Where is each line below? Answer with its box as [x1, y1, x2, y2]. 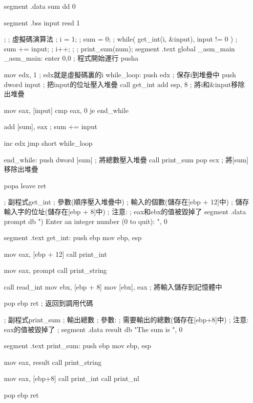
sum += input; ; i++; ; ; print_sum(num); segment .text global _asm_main [4, 43, 235, 53]
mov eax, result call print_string [4, 357, 102, 367]
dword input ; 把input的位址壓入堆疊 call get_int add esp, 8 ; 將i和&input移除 [4, 79, 245, 89]
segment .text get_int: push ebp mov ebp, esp [4, 232, 142, 243]
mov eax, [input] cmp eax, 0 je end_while [4, 105, 129, 115]
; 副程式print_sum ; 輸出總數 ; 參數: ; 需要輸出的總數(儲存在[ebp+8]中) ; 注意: [4, 314, 249, 325]
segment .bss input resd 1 [4, 17, 80, 27]
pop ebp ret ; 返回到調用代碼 [4, 298, 93, 308]
